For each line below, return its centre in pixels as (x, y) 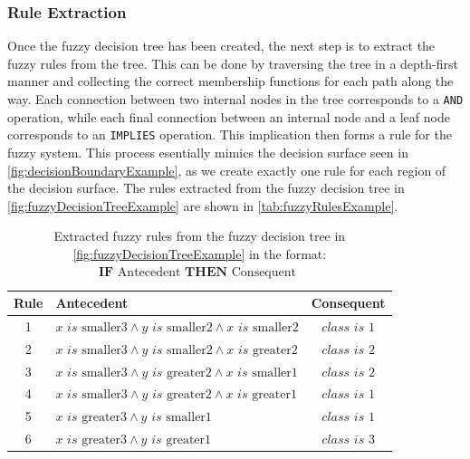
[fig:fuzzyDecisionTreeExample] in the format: (200, 253)
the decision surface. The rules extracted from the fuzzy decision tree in (206, 188)
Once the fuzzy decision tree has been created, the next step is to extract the (221, 46)
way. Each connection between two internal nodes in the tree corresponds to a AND (235, 99)
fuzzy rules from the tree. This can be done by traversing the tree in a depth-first (233, 63)
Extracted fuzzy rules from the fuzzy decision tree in (200, 236)
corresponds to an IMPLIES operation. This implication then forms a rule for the (230, 134)
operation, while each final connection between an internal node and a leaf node (229, 116)
